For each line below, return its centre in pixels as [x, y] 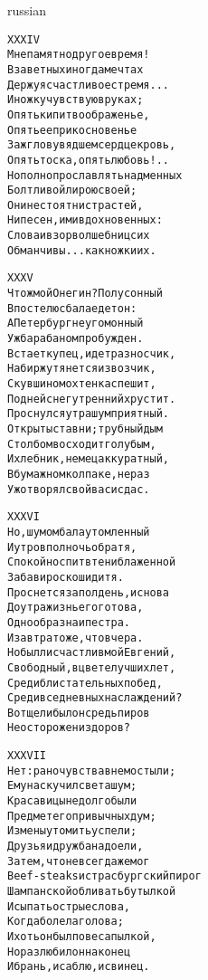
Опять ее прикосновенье [72, 130]
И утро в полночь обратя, [72, 547]
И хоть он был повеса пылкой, [82, 937]
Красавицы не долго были [72, 801]
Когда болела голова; [66, 922]
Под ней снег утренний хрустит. [92, 399]
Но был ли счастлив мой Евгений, [92, 653]
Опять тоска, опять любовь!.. [88, 160]
